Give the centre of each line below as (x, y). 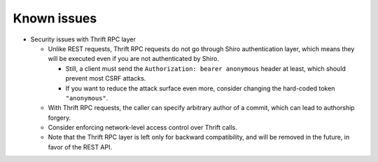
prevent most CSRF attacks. (106, 79)
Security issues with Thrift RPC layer (83, 39)
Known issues (55, 18)
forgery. (59, 117)
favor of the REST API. (80, 147)
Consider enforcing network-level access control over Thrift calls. (142, 128)
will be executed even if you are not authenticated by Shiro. (134, 59)
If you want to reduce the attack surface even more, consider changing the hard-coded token (200, 88)
